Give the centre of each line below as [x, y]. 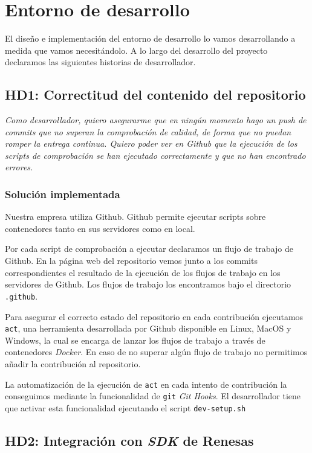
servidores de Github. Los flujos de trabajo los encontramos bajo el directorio [148, 284]
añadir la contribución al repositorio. [73, 363]
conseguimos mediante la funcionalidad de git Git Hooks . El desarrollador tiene [153, 396]
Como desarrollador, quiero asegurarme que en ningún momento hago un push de [156, 120]
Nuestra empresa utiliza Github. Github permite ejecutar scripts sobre [135, 217]
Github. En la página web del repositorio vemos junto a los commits [131, 261]
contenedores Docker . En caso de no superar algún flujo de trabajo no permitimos [156, 352]
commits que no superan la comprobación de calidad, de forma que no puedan [148, 131]
